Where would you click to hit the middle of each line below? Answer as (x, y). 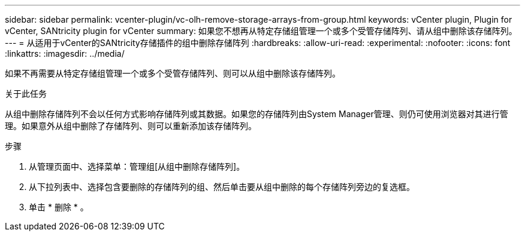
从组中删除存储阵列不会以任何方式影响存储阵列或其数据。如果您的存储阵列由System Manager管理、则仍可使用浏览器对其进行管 (257, 114)
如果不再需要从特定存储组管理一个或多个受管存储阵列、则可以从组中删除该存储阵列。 (173, 73)
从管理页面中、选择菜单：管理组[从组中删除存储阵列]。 (137, 166)
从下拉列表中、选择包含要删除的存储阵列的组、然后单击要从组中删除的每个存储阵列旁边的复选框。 (222, 187)
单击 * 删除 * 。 (59, 207)
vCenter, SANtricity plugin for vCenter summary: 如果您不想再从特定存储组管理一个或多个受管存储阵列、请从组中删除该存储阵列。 (261, 31)
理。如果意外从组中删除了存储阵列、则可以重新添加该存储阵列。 (131, 126)
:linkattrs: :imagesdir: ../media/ (65, 53)
